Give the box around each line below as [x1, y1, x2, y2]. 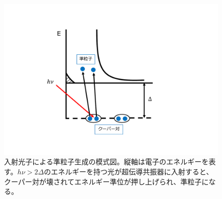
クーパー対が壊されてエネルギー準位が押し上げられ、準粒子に [4, 176, 209, 186]
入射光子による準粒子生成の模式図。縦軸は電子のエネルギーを [4, 156, 209, 167]
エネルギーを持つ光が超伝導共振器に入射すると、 [50, 166, 213, 176]
